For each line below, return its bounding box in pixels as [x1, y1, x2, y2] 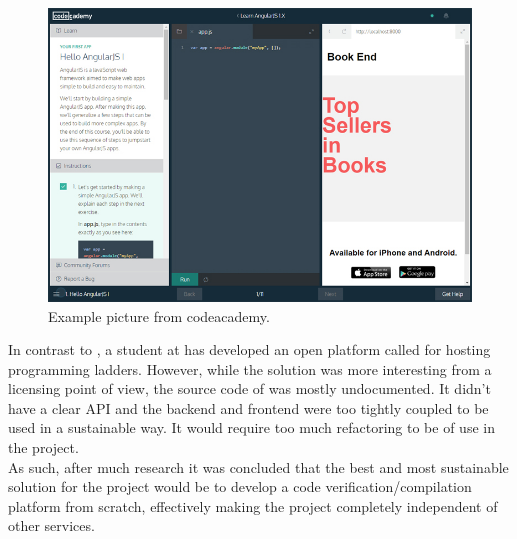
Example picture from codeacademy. [48, 305, 270, 326]
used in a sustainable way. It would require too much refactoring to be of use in [8, 417, 495, 438]
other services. [8, 515, 95, 536]
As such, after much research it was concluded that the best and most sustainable [8, 456, 509, 477]
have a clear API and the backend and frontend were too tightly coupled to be [8, 397, 489, 418]
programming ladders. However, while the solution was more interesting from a [8, 358, 492, 379]
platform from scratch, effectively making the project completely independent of [8, 495, 498, 516]
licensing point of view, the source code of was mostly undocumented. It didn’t [8, 378, 491, 399]
